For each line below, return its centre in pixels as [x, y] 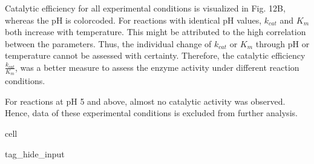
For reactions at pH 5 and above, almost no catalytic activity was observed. [145, 101]
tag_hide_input [35, 153]
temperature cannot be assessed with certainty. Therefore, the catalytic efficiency [155, 55]
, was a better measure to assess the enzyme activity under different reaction [157, 67]
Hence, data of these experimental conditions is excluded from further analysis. [151, 113]
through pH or [283, 43]
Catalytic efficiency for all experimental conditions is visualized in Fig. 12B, [145, 8]
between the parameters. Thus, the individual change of [108, 43]
